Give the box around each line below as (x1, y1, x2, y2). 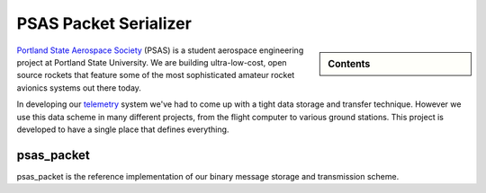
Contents (328, 57, 371, 70)
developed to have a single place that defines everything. (16, 124, 229, 135)
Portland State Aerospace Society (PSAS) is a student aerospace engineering (16, 45, 304, 56)
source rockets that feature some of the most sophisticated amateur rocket (16, 70, 295, 81)
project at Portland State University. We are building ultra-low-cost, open (16, 57, 287, 67)
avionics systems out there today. (16, 82, 141, 93)
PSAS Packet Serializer (16, 13, 193, 33)
